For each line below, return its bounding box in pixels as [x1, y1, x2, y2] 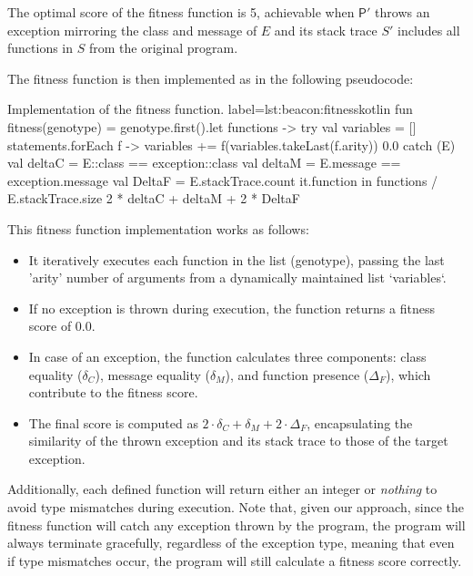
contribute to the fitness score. [28, 383, 198, 402]
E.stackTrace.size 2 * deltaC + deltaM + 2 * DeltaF [7, 189, 300, 208]
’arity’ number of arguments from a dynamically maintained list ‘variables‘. [28, 268, 447, 287]
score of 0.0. [28, 316, 96, 335]
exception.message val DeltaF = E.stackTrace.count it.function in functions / [7, 170, 438, 190]
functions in [7, 38, 74, 57]
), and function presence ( [225, 365, 369, 384]
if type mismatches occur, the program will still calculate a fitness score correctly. [7, 550, 462, 570]
